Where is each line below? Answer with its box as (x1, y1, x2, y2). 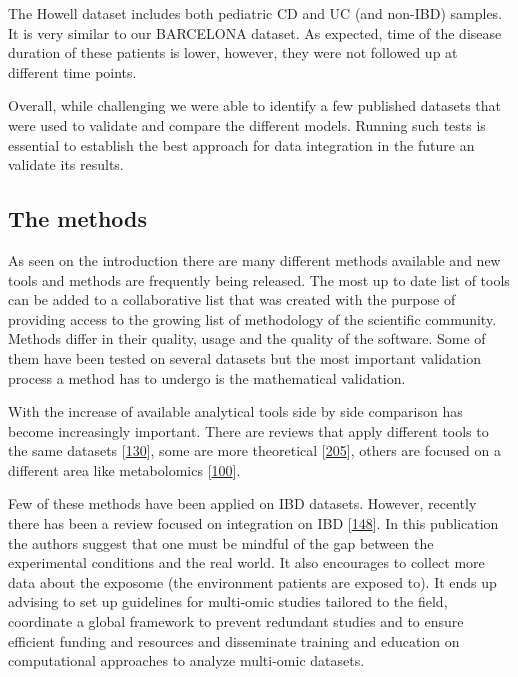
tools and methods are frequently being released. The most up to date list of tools (8, 269, 510, 290)
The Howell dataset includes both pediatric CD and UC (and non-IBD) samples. (8, 3, 503, 23)
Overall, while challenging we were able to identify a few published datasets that (8, 95, 502, 116)
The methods (8, 203, 148, 234)
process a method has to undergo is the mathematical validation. (8, 367, 406, 388)
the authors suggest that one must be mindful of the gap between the (8, 532, 434, 553)
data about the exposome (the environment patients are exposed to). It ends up (8, 571, 497, 592)
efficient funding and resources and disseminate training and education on (8, 630, 460, 651)
